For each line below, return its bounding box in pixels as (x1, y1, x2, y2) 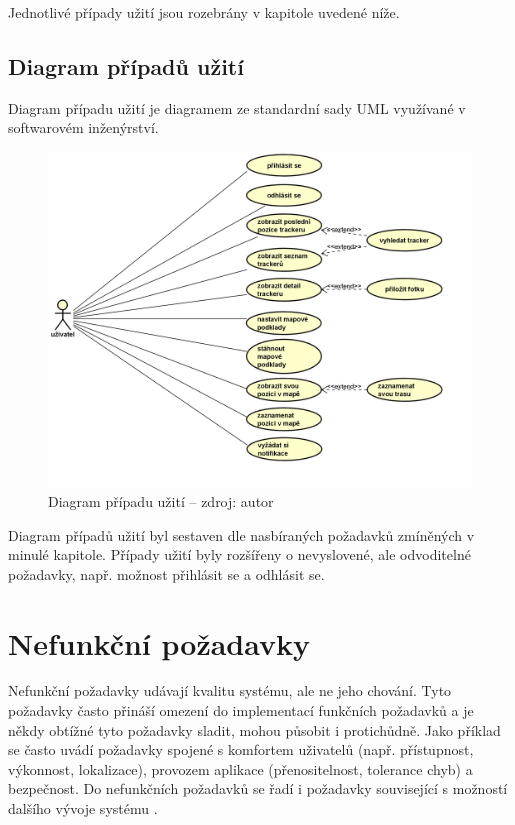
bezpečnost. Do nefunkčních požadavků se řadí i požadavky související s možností (8, 778, 508, 799)
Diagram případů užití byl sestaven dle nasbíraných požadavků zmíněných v (8, 524, 475, 545)
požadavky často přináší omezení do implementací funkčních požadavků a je (8, 700, 474, 721)
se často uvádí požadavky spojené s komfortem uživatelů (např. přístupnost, (8, 739, 474, 760)
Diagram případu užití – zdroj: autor (48, 490, 274, 511)
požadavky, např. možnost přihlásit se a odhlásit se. (8, 563, 325, 584)
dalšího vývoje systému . (8, 798, 158, 819)
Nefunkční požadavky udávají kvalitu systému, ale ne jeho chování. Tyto (8, 680, 452, 701)
